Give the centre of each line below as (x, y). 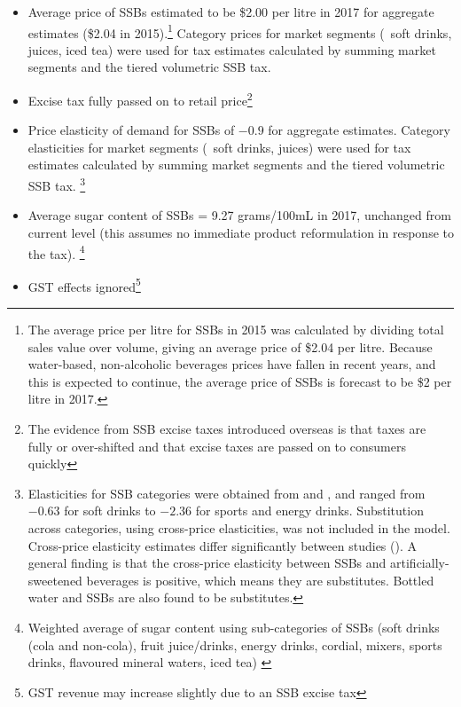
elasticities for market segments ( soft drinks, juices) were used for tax (219, 147)
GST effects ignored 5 (84, 285)
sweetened (55, 580)
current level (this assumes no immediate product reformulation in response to (241, 232)
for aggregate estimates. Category (359, 130)
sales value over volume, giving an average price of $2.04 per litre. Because (230, 346)
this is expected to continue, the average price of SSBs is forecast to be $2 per (240, 381)
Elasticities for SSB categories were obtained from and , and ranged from (227, 493)
